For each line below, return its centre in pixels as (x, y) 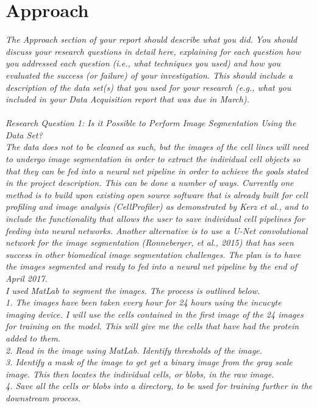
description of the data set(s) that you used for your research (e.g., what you (148, 87)
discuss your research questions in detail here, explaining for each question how (153, 51)
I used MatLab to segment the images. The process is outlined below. (133, 290)
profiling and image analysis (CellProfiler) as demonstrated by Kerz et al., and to (157, 206)
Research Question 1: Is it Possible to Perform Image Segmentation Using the (151, 123)
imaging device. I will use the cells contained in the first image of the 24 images (155, 314)
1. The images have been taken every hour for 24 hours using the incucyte (144, 302)
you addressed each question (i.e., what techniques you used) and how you (143, 63)
